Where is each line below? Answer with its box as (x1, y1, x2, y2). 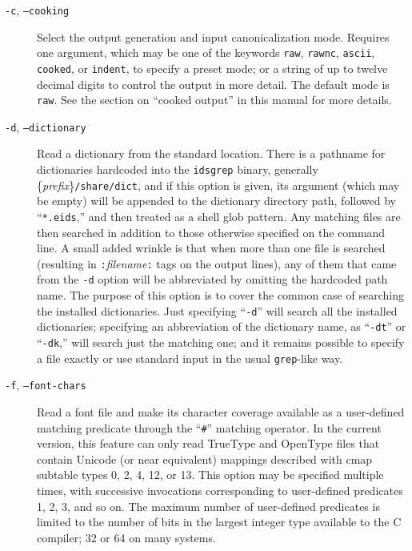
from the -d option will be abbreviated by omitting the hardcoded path (37, 271, 388, 288)
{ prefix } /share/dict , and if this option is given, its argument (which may (37, 176, 400, 193)
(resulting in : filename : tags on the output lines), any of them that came (37, 255, 397, 271)
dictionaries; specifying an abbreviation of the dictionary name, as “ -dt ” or (37, 318, 406, 335)
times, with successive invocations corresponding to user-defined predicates (37, 482, 403, 499)
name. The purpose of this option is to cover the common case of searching (37, 287, 404, 304)
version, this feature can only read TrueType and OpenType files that (37, 435, 380, 452)
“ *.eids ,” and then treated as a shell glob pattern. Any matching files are (37, 207, 401, 224)
